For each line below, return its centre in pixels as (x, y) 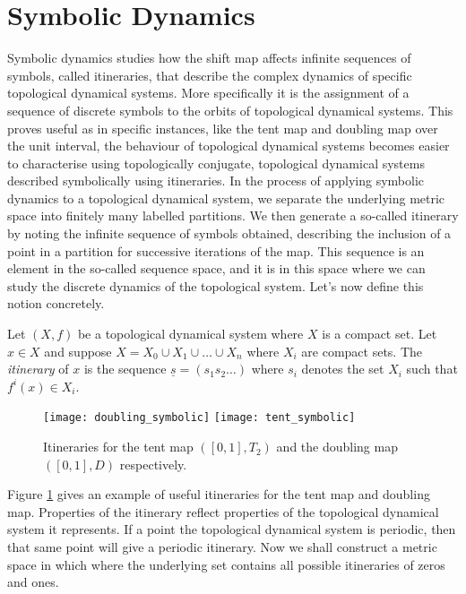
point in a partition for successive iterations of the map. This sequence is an (216, 250)
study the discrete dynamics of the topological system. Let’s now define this (216, 285)
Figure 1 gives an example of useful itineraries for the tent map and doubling (219, 494)
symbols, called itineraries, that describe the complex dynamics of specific (210, 75)
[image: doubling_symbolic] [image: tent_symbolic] (199, 418)
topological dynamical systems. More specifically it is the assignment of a (208, 93)
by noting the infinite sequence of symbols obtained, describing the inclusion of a (229, 233)
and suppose (78, 351)
